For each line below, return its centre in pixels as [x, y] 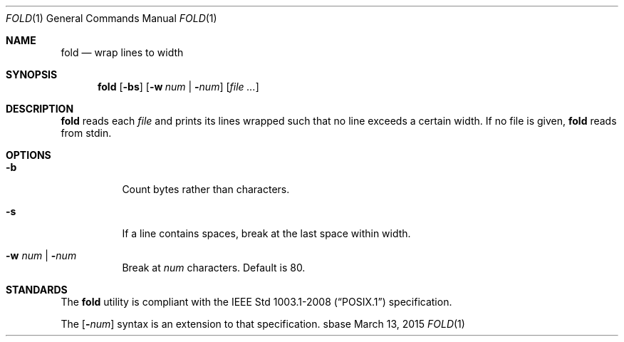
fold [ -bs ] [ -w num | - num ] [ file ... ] [178, 87]
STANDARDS [37, 290]
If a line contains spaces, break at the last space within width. [266, 233]
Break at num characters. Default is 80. [214, 268]
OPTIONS [28, 155]
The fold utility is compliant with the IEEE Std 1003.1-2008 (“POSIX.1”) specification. [256, 302]
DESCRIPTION [40, 109]
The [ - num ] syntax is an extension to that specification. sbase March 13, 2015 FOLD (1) [263, 324]
